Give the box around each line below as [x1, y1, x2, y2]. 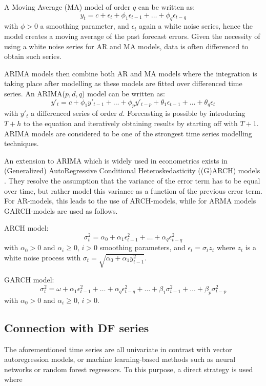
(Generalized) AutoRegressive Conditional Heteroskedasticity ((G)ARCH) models [4, 165, 260, 176]
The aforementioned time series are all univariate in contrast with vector [4, 343, 232, 354]
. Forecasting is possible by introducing [122, 108, 245, 118]
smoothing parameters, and [99, 242, 186, 253]
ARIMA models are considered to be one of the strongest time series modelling [4, 128, 252, 138]
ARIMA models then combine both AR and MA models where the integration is [4, 68, 257, 78]
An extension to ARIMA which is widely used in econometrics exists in [4, 155, 228, 166]
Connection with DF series [4, 319, 149, 335]
